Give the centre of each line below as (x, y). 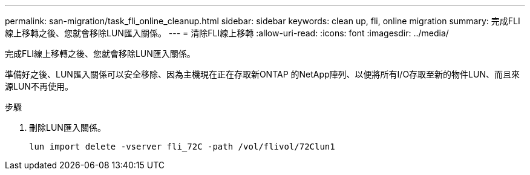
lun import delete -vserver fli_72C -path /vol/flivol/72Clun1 (182, 147)
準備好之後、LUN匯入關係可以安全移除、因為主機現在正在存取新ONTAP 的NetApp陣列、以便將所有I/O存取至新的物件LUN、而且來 (263, 74)
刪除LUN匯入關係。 (67, 127)
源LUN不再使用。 (39, 86)
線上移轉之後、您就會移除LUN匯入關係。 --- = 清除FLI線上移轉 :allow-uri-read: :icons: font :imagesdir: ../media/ (227, 33)
